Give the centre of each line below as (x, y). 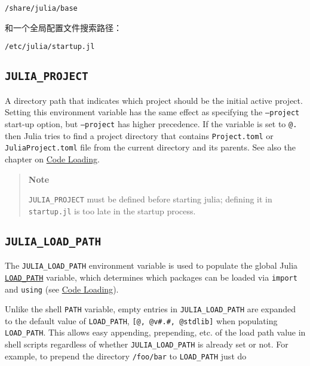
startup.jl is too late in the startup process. (112, 210)
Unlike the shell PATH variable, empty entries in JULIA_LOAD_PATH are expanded (151, 309)
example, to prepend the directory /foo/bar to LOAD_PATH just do (126, 356)
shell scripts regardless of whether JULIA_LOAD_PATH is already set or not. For (147, 344)
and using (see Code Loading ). (62, 289)
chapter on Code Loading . (52, 159)
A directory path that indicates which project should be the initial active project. (154, 100)
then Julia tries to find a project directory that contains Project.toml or (139, 135)
